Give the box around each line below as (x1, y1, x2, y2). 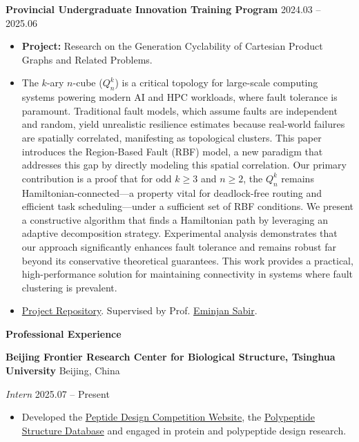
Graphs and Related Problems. (21, 52, 153, 66)
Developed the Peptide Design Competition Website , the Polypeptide (21, 410, 315, 424)
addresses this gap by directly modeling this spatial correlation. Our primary (21, 157, 347, 172)
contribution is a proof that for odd (21, 171, 172, 185)
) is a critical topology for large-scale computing (115, 75, 318, 90)
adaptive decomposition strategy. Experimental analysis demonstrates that (21, 226, 338, 240)
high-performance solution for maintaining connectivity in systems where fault (21, 267, 353, 281)
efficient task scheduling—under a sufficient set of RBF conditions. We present (21, 199, 353, 213)
